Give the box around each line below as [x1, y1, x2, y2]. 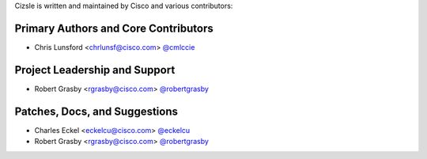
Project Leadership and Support [14, 63, 176, 77]
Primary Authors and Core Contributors [14, 21, 213, 35]
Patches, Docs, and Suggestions [14, 104, 178, 118]
